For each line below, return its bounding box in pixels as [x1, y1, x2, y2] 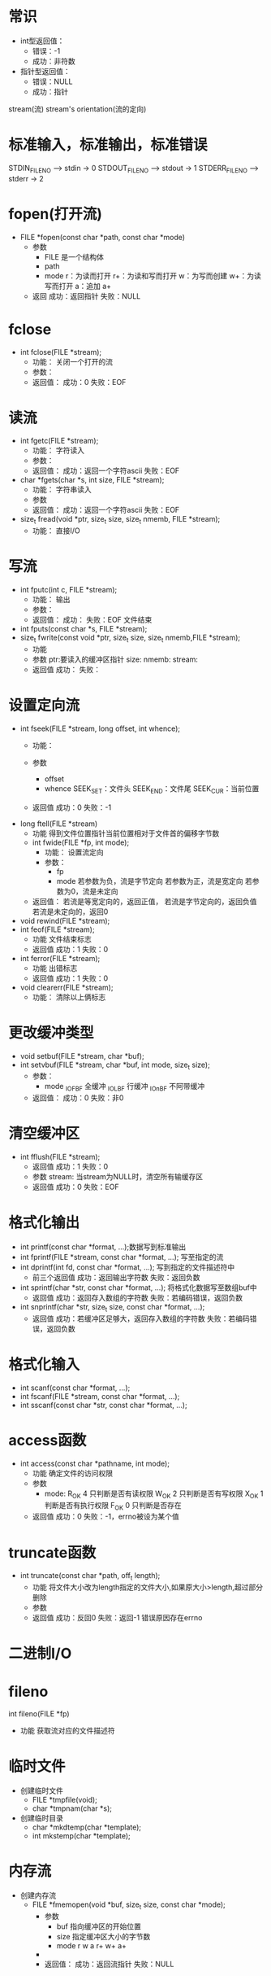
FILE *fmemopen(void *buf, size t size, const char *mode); [32, 1899, 226, 1911]
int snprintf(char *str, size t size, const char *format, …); [19, 1302, 205, 1314]
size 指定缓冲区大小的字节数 [56, 1931, 151, 1941]
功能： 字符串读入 [32, 485, 92, 495]
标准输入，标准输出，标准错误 [8, 136, 209, 155]
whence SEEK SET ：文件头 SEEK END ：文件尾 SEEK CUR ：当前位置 [44, 783, 260, 795]
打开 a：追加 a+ [58, 281, 112, 291]
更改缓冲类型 [8, 1023, 95, 1042]
